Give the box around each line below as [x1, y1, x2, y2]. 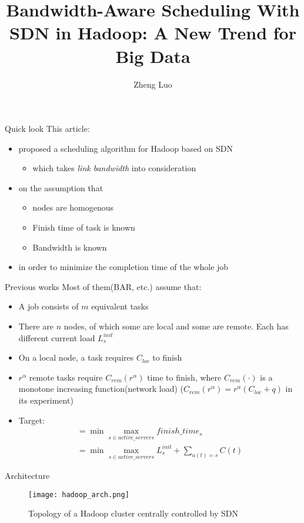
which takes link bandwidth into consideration [32, 162, 196, 174]
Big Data [115, 44, 191, 68]
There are [18, 320, 54, 332]
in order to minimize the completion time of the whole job [18, 261, 229, 273]
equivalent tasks [91, 300, 149, 312]
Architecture [5, 469, 50, 482]
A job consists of [18, 300, 79, 312]
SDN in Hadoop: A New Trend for [9, 21, 296, 45]
